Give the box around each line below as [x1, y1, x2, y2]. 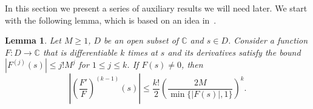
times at [127, 45, 158, 58]
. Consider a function [227, 34, 308, 47]
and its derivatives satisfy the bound [167, 45, 301, 58]
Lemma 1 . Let [5, 34, 61, 47]
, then [181, 58, 203, 71]
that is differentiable [42, 45, 118, 58]
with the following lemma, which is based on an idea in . [5, 13, 217, 26]
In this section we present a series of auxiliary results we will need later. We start [5, 2, 308, 14]
